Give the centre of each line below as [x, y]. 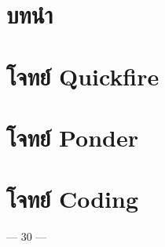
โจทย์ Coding [73, 199]
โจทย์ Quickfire [83, 76]
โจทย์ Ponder [72, 137]
